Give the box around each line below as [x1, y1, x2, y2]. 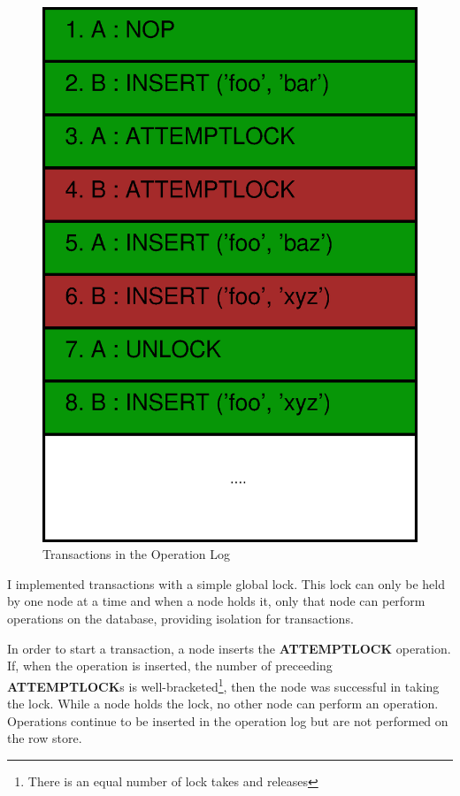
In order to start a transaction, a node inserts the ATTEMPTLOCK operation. [7, 639, 451, 657]
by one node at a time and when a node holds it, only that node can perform [7, 592, 425, 610]
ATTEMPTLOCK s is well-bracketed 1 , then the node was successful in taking [7, 674, 440, 695]
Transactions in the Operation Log [42, 545, 231, 563]
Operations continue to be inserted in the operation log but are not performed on [7, 711, 448, 730]
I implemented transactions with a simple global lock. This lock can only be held [7, 574, 445, 593]
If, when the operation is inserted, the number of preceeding [7, 656, 333, 675]
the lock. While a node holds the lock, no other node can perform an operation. [7, 694, 439, 713]
